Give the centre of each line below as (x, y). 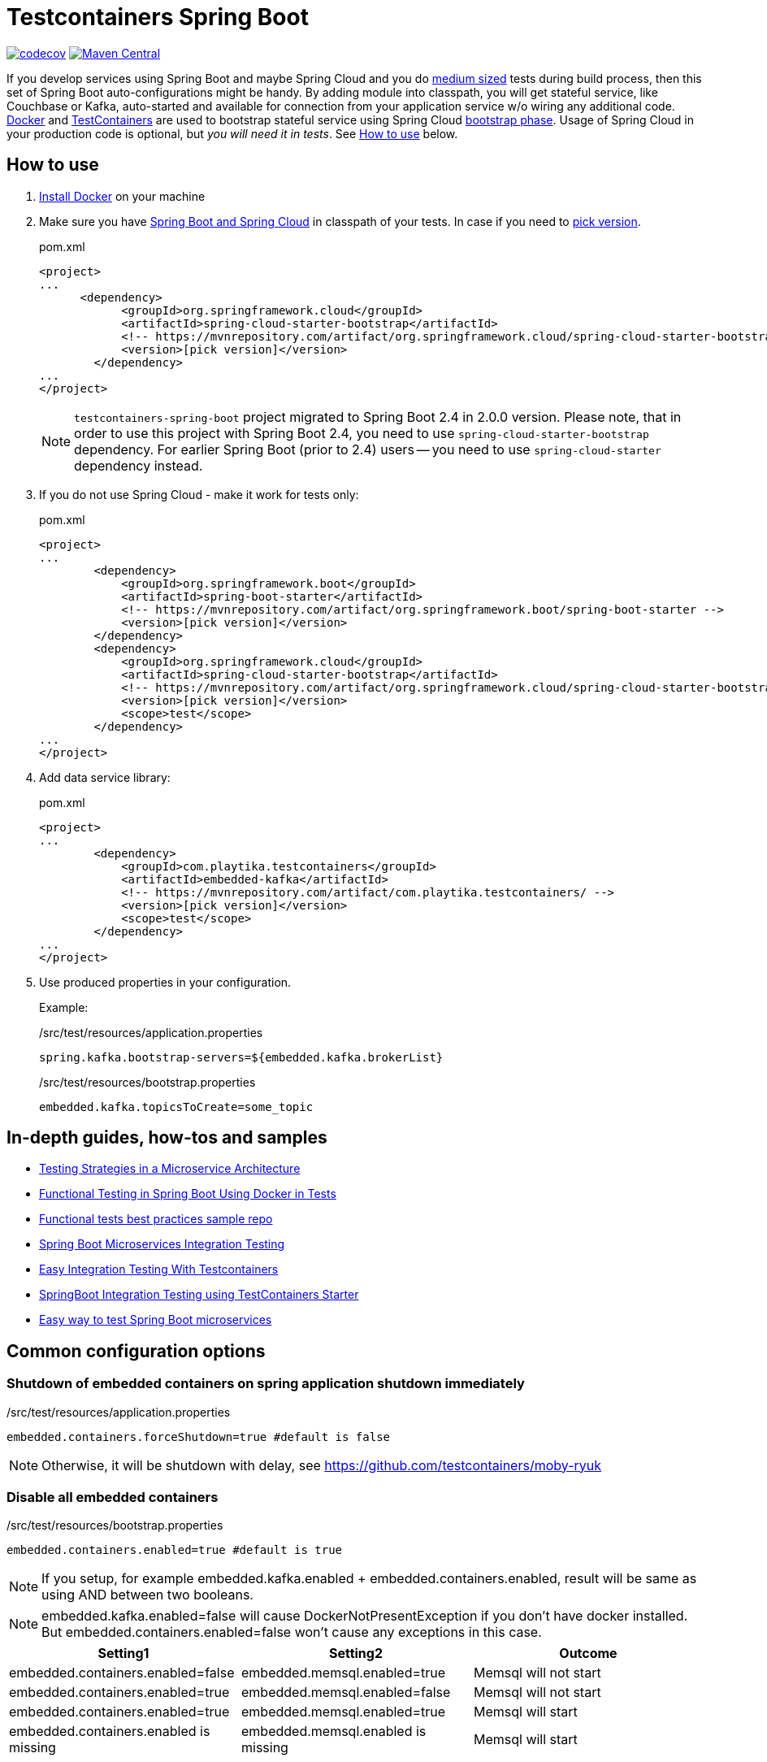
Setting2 (355, 1654)
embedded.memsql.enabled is (334, 1732)
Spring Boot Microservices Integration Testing (162, 1244)
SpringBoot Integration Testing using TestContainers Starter (199, 1295)
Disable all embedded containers (113, 1497)
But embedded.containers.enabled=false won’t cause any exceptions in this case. (292, 1632)
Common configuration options (136, 1351)
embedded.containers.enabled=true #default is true (175, 1550)
